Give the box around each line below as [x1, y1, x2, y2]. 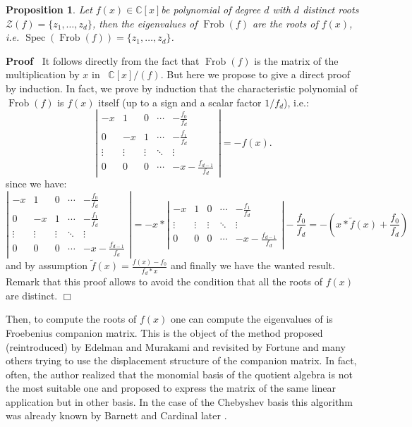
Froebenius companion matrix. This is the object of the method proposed [6, 325, 323, 340]
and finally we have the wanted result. [170, 258, 335, 273]
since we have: [6, 176, 67, 191]
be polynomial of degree [161, 2, 261, 16]
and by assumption [6, 258, 88, 273]
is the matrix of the [254, 53, 339, 68]
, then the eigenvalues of [92, 16, 198, 30]
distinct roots [303, 2, 359, 16]
